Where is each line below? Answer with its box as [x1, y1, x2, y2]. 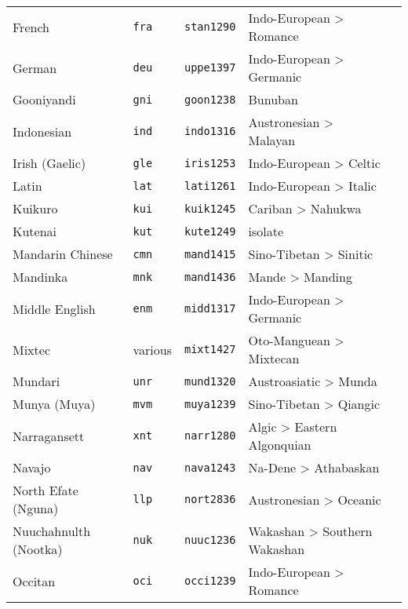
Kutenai [13, 222, 57, 240]
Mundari [13, 372, 60, 390]
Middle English [13, 299, 96, 318]
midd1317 [184, 302, 236, 315]
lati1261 [184, 179, 236, 192]
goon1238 [184, 93, 236, 106]
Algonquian [248, 436, 311, 454]
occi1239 [184, 574, 236, 587]
